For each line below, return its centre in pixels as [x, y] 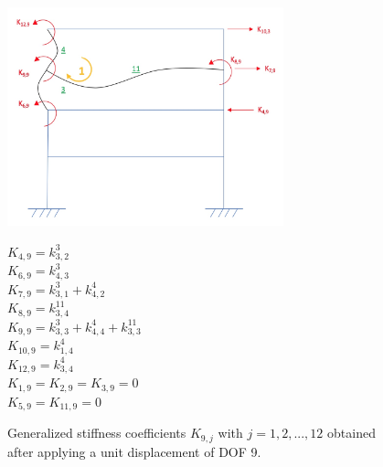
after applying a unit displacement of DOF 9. [134, 451]
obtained [351, 433]
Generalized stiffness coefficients [97, 433]
